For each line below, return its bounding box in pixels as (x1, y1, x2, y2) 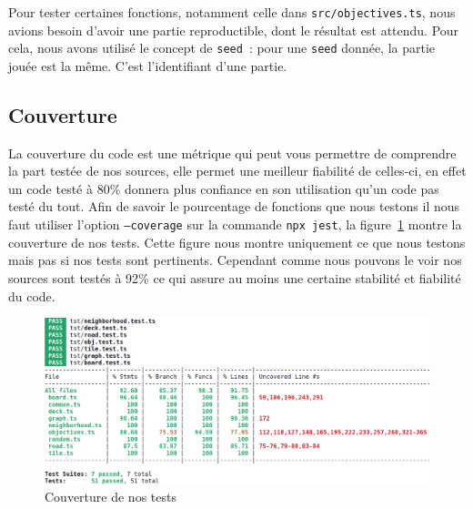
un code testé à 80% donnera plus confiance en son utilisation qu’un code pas (8, 178, 439, 198)
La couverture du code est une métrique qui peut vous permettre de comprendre (8, 143, 457, 162)
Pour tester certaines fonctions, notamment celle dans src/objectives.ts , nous (8, 3, 456, 21)
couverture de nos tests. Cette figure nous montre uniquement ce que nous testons (8, 232, 466, 251)
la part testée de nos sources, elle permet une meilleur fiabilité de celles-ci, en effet (8, 161, 467, 180)
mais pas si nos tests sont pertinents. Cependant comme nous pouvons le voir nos (8, 250, 462, 270)
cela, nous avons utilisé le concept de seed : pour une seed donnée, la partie (8, 38, 436, 57)
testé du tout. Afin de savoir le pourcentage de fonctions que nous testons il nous (8, 197, 460, 216)
